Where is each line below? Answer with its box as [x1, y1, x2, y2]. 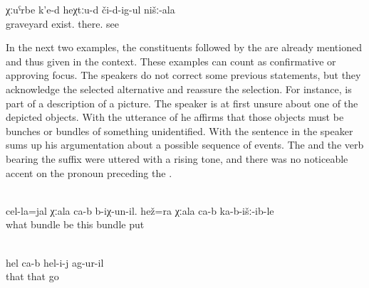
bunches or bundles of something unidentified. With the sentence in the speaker [6, 123, 353, 138]
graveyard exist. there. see [6, 16, 119, 31]
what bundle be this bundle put [6, 217, 145, 232]
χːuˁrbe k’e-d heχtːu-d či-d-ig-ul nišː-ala [6, 2, 175, 16]
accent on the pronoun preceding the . [6, 165, 172, 180]
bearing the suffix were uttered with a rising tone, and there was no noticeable [6, 151, 348, 166]
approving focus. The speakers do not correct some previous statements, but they [6, 68, 361, 82]
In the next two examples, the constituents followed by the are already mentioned [6, 40, 362, 55]
